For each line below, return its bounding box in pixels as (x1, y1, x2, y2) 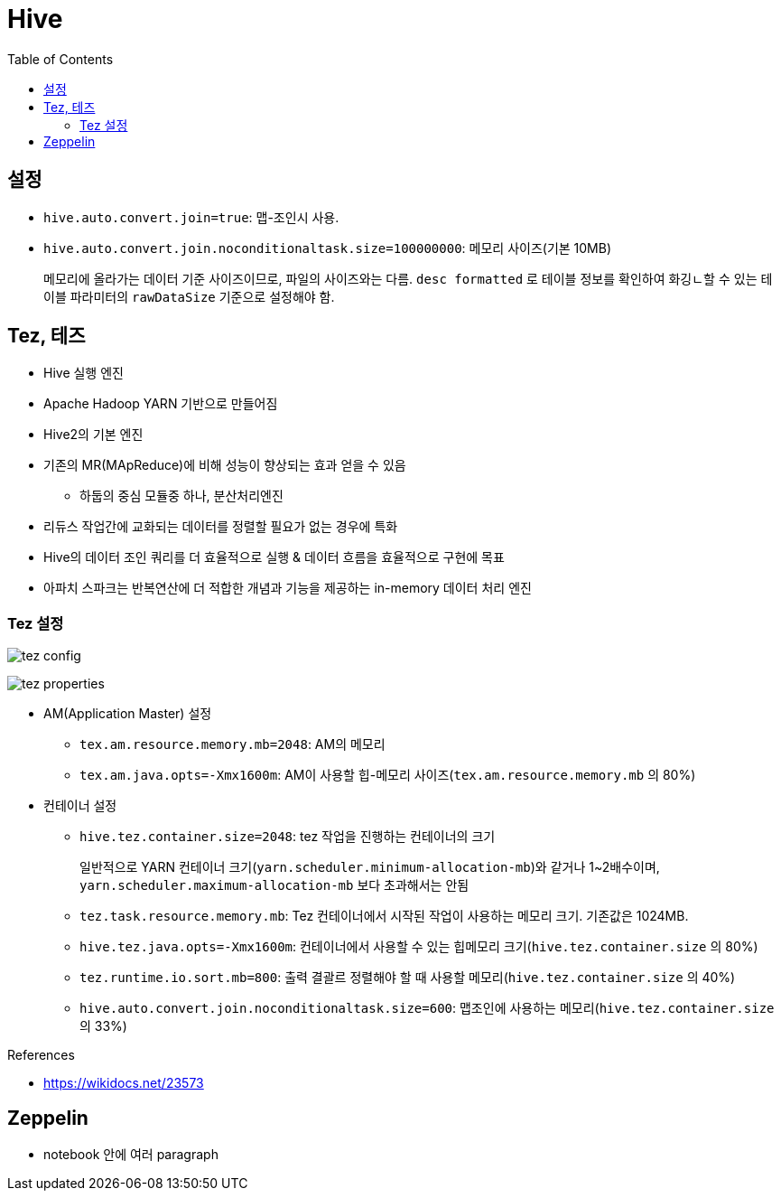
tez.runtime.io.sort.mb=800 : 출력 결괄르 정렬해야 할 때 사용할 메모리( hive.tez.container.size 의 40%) (79, 969, 736, 986)
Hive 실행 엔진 (43, 365, 124, 381)
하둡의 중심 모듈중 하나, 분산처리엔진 (79, 488, 284, 504)
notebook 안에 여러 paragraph (43, 1147, 218, 1163)
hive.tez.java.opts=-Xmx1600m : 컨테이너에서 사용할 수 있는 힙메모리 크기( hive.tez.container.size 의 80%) (79, 939, 758, 955)
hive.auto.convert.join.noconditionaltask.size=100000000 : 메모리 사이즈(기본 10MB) (43, 239, 612, 256)
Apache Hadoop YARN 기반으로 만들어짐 (43, 396, 278, 412)
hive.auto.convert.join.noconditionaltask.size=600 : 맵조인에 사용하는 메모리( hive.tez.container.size (79, 1000, 775, 1016)
